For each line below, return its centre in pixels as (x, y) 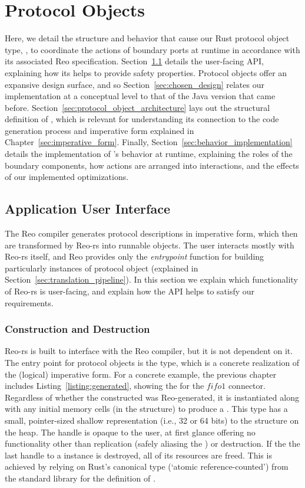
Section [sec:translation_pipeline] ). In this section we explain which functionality (151, 279)
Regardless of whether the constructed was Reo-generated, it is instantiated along (152, 397)
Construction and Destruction (77, 329)
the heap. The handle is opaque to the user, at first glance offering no (130, 432)
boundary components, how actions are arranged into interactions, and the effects (152, 165)
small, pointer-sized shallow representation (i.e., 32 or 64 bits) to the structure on (152, 420)
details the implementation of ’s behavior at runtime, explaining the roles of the (149, 154)
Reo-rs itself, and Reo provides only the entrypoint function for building (135, 256)
